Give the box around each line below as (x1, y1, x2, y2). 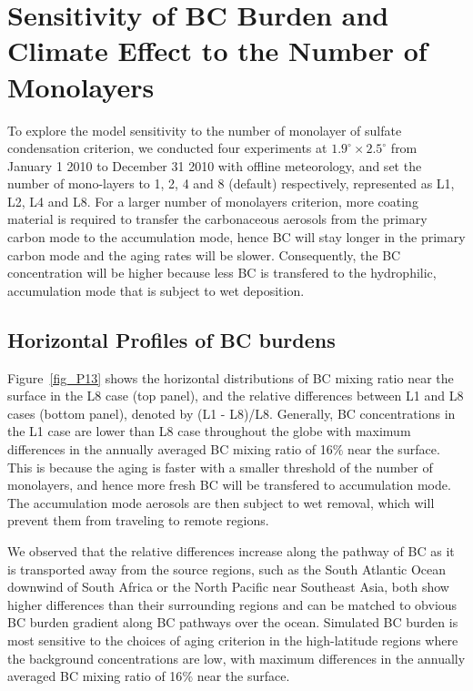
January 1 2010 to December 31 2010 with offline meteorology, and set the (7, 156, 422, 175)
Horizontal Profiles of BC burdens (7, 325, 336, 353)
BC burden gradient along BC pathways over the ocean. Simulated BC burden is (7, 613, 458, 632)
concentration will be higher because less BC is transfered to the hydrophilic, (7, 263, 437, 282)
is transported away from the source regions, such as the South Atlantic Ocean (7, 559, 447, 578)
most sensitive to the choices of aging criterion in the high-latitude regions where (7, 630, 458, 649)
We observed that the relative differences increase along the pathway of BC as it (7, 541, 455, 560)
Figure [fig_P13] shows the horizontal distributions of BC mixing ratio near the (7, 368, 454, 387)
